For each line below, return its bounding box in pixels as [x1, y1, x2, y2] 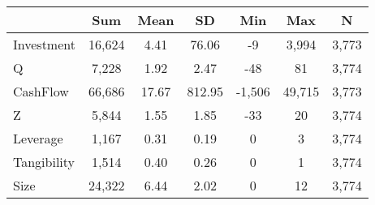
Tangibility [13, 152, 75, 171]
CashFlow [13, 82, 69, 100]
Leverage [13, 129, 63, 147]
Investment [13, 35, 75, 53]
